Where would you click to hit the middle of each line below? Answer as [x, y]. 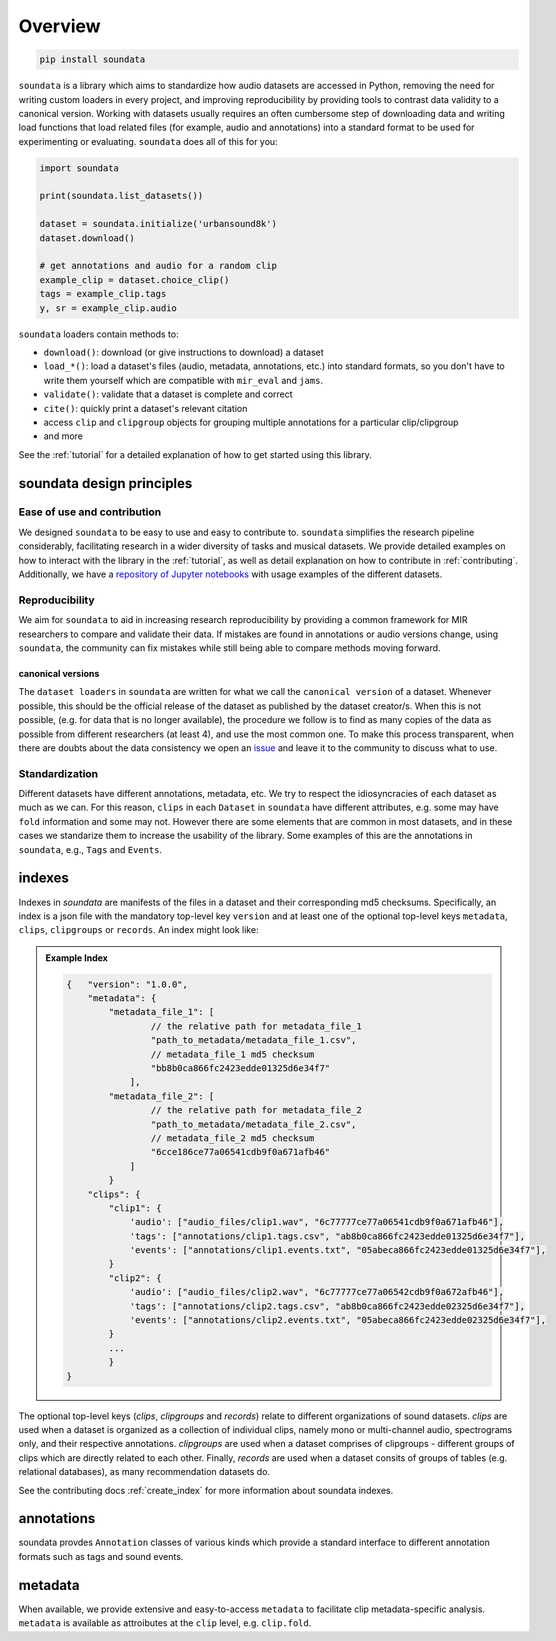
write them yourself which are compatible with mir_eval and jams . [183, 380]
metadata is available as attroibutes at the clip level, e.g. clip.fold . [165, 1623]
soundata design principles [105, 483]
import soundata [79, 168]
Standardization [58, 773]
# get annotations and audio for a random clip [158, 266]
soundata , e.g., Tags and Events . [90, 849]
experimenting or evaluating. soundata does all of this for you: [148, 141]
